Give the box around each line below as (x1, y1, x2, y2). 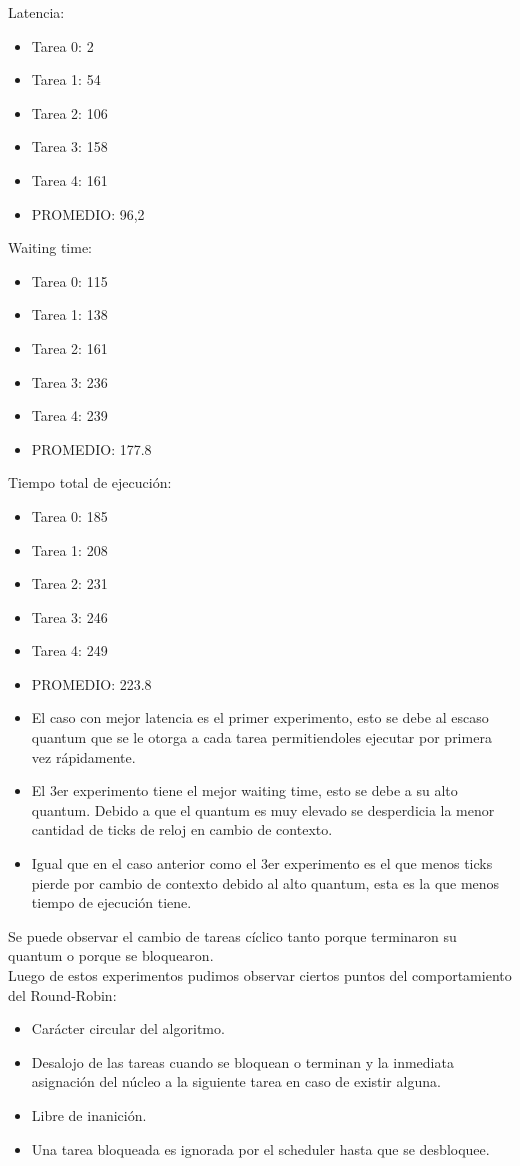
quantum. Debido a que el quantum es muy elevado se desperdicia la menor (31, 799, 495, 820)
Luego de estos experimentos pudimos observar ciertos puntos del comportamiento (8, 965, 512, 985)
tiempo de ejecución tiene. (31, 892, 192, 913)
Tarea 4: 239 (31, 405, 108, 426)
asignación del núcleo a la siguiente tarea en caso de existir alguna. (31, 1071, 441, 1092)
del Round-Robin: (8, 984, 117, 1005)
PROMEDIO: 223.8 (31, 673, 152, 694)
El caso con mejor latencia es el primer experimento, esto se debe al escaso (31, 707, 489, 728)
